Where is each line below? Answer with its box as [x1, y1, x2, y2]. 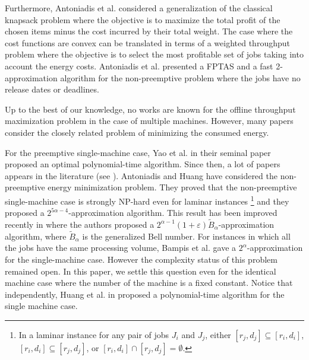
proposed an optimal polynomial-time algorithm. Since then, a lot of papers [5, 158, 280, 170]
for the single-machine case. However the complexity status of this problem [5, 253, 278, 265]
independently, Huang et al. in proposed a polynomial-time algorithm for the [5, 288, 285, 300]
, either [205, 328, 231, 340]
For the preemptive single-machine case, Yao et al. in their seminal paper [5, 146, 271, 158]
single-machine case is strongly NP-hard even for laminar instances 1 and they [5, 193, 289, 207]
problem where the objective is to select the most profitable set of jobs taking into [5, 48, 304, 60]
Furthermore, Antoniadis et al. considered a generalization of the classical [5, 2, 273, 14]
